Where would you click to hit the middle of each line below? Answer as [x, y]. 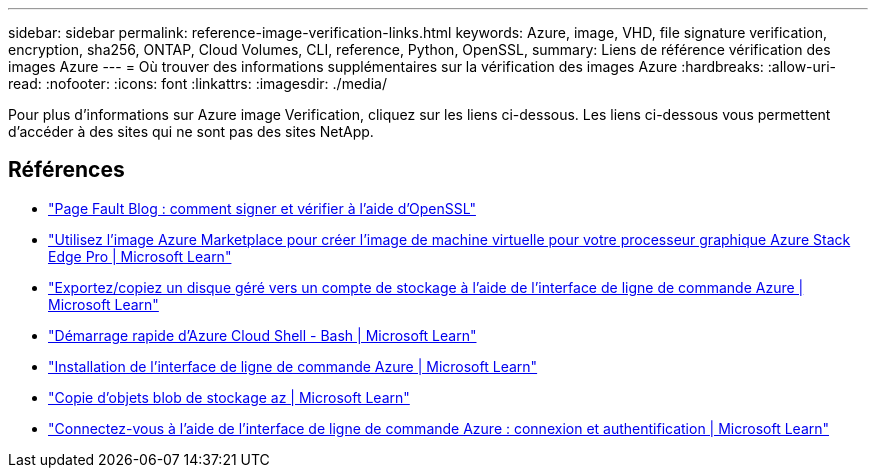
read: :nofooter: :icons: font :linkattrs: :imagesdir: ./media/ [197, 83]
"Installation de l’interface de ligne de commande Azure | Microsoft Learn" [293, 366]
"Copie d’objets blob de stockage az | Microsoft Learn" [229, 397]
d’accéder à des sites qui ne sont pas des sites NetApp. [191, 131]
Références [66, 170]
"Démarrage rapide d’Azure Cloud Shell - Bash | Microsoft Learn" [262, 335]
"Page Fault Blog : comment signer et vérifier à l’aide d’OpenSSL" [262, 208]
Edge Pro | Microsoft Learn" [140, 256]
